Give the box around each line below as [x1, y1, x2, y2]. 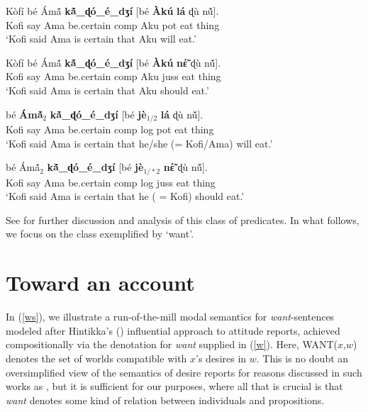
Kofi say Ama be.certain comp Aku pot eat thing [6, 17, 220, 32]
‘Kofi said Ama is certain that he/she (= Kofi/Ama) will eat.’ [6, 135, 273, 150]
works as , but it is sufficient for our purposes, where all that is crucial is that [6, 379, 343, 394]
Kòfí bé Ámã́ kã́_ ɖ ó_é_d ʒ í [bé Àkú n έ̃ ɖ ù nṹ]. [6, 55, 221, 69]
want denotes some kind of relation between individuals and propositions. [6, 392, 325, 407]
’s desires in [196, 350, 247, 365]
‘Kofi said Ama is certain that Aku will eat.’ [6, 31, 196, 46]
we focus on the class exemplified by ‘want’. [6, 226, 194, 241]
